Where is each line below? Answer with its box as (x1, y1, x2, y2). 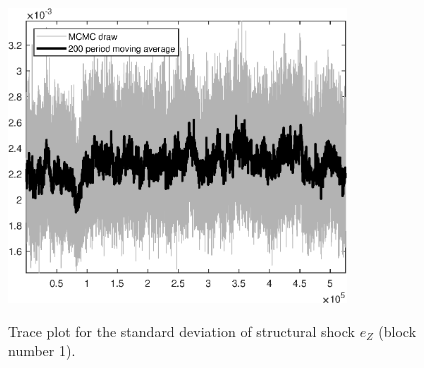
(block (378, 320, 417, 341)
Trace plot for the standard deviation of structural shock (8, 320, 355, 341)
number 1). (8, 340, 76, 361)
